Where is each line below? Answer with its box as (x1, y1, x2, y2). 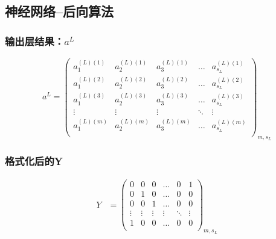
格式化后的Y (5, 154, 63, 169)
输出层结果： (5, 33, 65, 48)
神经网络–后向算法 (5, 2, 114, 20)
